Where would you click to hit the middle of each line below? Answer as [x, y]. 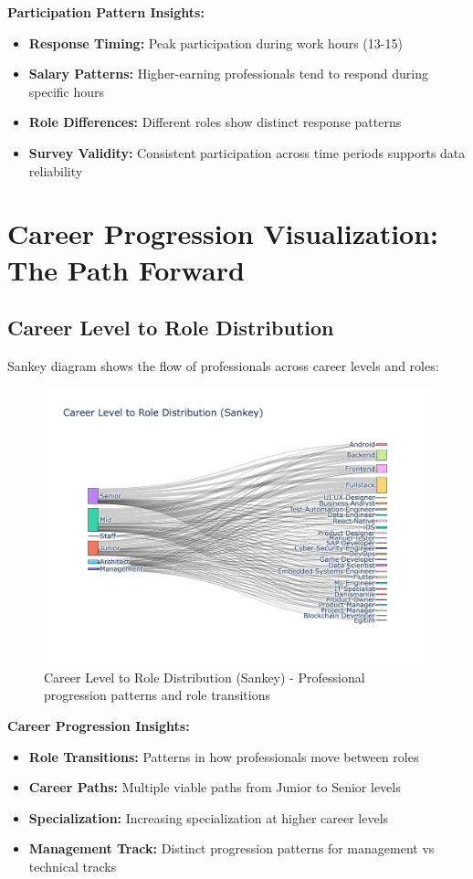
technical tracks [73, 866]
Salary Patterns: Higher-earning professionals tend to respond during [228, 74]
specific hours [67, 91]
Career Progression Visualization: [223, 233]
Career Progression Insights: [99, 725]
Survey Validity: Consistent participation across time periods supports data [247, 152]
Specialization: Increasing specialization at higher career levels [209, 817]
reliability [56, 170]
